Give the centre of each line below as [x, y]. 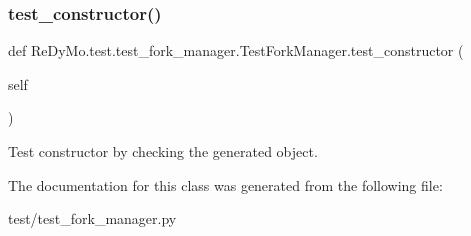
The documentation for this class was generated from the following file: [225, 184]
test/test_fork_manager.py [92, 218]
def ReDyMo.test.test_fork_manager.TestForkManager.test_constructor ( [236, 50]
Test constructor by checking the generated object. [163, 151]
